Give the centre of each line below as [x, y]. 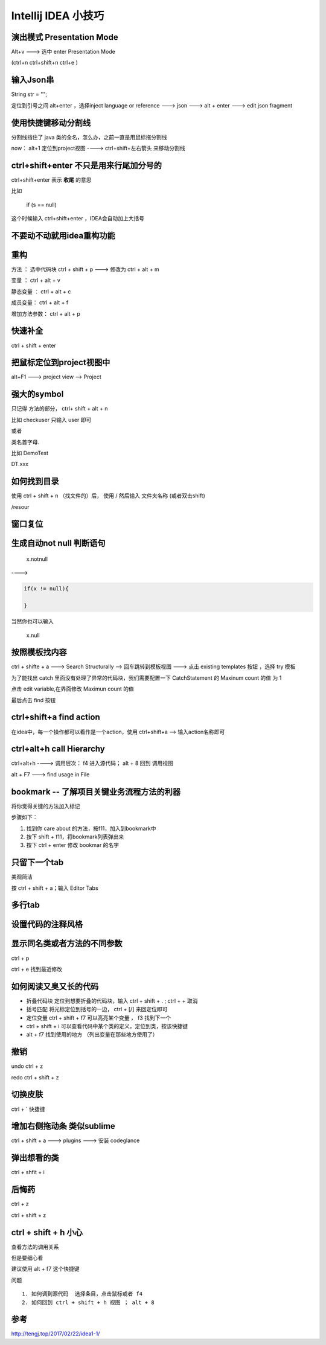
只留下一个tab [37, 862]
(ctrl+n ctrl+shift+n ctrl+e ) [45, 63]
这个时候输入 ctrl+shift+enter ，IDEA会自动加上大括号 [78, 219]
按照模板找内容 [39, 652]
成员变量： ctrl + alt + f [40, 302]
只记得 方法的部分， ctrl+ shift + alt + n [59, 409]
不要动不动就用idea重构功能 [63, 235]
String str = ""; [29, 94]
